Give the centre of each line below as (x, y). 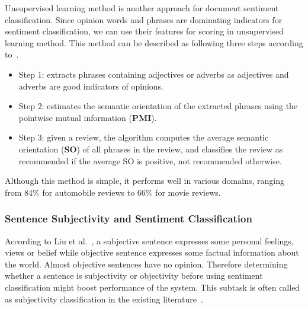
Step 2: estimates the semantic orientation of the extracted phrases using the (158, 106)
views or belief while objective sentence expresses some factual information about (152, 252)
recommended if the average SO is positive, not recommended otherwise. (150, 160)
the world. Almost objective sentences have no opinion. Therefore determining (146, 264)
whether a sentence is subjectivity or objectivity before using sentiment (134, 275)
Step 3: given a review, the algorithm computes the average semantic (144, 137)
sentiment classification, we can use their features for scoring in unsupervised (144, 31)
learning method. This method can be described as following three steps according (154, 42)
